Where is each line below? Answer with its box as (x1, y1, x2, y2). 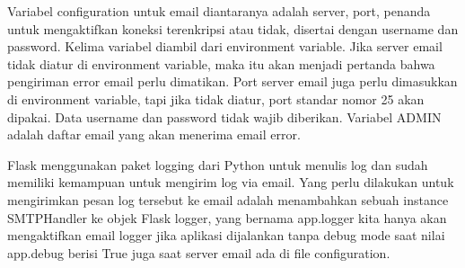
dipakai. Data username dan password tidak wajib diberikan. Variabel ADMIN (7, 107, 442, 126)
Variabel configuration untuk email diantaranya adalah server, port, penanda (7, 2, 431, 20)
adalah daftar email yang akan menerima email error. (7, 125, 301, 144)
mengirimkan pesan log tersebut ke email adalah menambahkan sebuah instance (7, 190, 449, 209)
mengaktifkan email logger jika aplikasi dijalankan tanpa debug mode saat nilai (7, 226, 445, 245)
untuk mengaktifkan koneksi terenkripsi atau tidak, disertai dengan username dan (7, 19, 459, 38)
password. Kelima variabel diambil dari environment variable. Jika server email (7, 37, 443, 56)
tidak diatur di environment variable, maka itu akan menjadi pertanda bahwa (7, 54, 435, 73)
